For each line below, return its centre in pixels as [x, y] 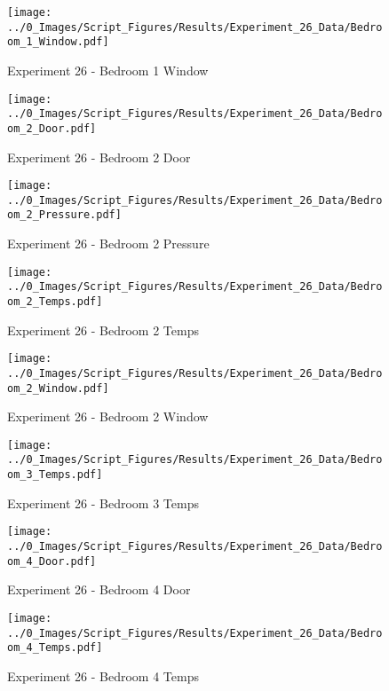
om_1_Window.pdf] [58, 42]
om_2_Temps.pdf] [55, 302]
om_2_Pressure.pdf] [64, 215]
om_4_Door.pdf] [52, 561]
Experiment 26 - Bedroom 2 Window [108, 416]
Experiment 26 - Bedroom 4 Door [99, 589]
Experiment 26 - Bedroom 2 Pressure [108, 243]
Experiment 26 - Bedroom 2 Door [99, 157]
